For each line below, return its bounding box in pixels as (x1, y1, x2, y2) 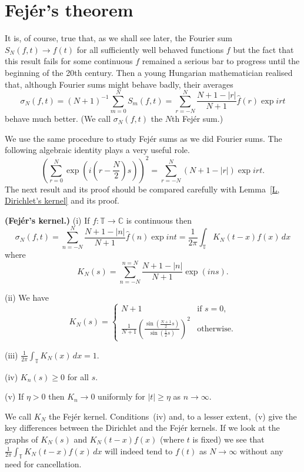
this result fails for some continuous (5, 55, 133, 67)
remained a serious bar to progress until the (142, 55, 300, 67)
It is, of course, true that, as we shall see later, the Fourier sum (5, 32, 232, 44)
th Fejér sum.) (172, 112, 223, 125)
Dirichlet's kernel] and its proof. (5, 194, 119, 207)
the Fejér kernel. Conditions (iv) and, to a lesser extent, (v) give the (48, 410, 297, 422)
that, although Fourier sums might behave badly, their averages (5, 78, 233, 90)
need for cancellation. (5, 458, 82, 470)
